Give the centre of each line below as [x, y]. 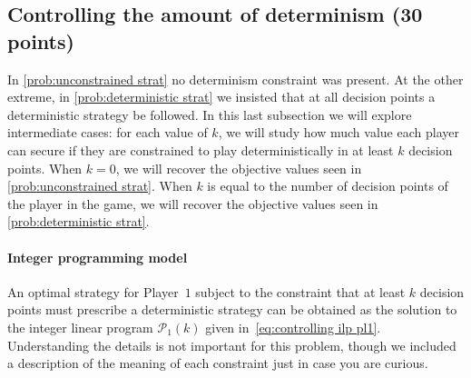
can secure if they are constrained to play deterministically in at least [201, 149]
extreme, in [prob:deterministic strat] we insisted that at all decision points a [221, 97]
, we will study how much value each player [339, 132]
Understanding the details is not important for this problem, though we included [232, 345]
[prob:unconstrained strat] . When [100, 186]
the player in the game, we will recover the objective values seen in [193, 203]
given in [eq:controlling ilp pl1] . [293, 327]
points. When [45, 168]
